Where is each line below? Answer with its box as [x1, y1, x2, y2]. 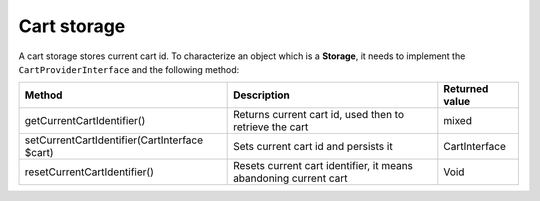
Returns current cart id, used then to [233, 108, 405, 122]
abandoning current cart [233, 171, 348, 185]
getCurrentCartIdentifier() [24, 114, 146, 128]
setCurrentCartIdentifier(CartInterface [24, 133, 204, 147]
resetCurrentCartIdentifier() [24, 165, 155, 179]
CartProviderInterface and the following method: [18, 63, 240, 75]
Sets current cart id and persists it [233, 140, 394, 154]
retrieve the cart [233, 120, 309, 134]
